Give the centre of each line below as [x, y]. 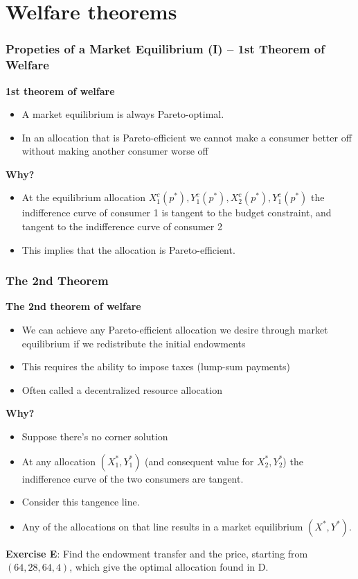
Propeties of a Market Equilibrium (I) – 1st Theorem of [165, 49]
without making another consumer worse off [115, 151]
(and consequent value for [199, 461]
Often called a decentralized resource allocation [122, 389]
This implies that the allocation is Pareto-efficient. [128, 249]
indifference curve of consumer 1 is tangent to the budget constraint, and [177, 213]
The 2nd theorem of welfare [73, 306]
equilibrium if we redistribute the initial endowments [134, 343]
